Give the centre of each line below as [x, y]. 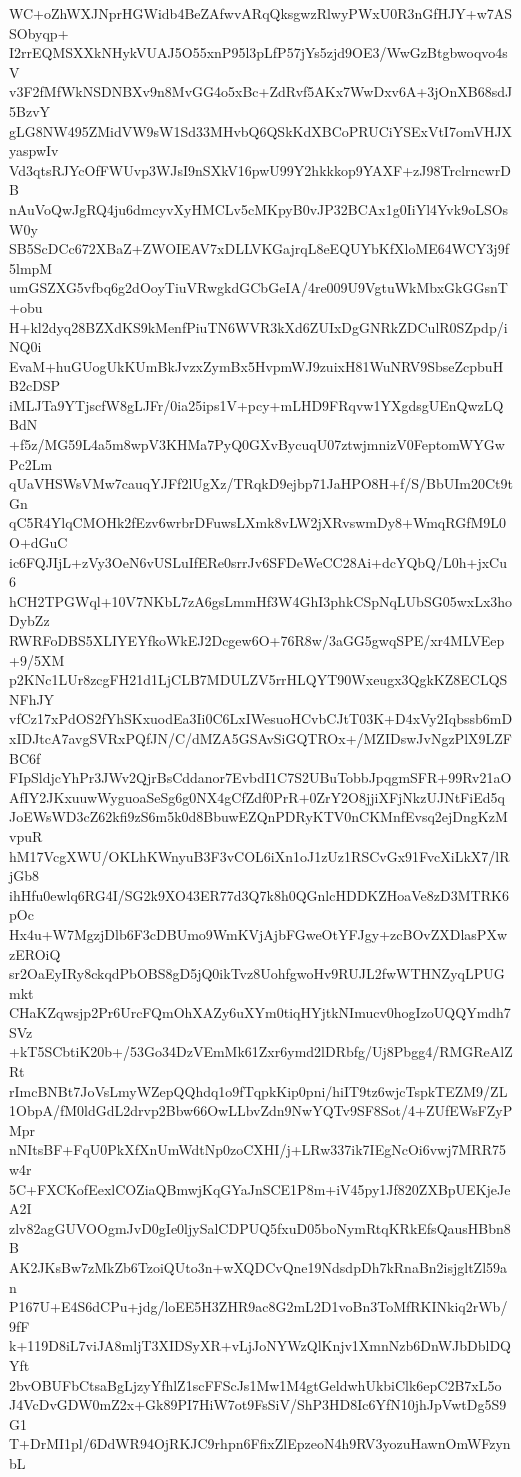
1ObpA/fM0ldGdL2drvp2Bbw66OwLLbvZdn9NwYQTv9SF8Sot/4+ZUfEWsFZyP [261, 1110]
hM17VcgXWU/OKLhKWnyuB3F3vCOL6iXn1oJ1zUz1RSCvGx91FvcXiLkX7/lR [259, 855]
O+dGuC [38, 542]
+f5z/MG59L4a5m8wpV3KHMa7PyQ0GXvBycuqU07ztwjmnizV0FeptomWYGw [257, 444]
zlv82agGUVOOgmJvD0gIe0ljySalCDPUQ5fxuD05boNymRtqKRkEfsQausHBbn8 [260, 1227]
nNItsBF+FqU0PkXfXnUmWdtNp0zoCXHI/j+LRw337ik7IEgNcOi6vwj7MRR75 [257, 1149]
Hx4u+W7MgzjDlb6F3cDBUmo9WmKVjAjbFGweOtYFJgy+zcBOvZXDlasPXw [258, 933]
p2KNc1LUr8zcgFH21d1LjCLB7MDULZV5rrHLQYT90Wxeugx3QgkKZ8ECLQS [258, 679]
